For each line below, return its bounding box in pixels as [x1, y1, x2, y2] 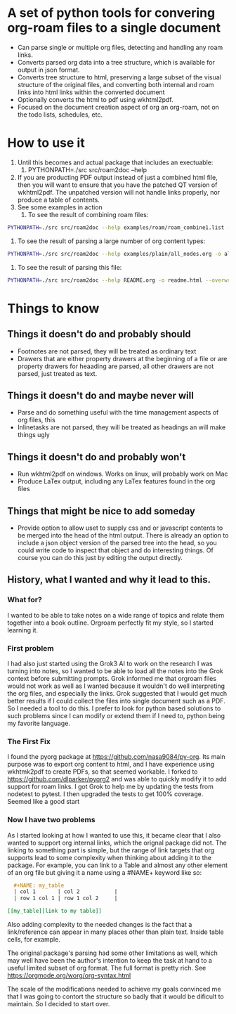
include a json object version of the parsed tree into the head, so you [17, 538, 218, 547]
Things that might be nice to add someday [7, 505, 195, 517]
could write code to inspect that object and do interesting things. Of [17, 546, 214, 554]
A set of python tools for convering [7, 5, 216, 21]
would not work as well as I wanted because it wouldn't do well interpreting [7, 682, 225, 690]
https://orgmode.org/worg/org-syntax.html [7, 971, 131, 980]
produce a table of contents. [17, 195, 100, 204]
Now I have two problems [7, 815, 96, 825]
